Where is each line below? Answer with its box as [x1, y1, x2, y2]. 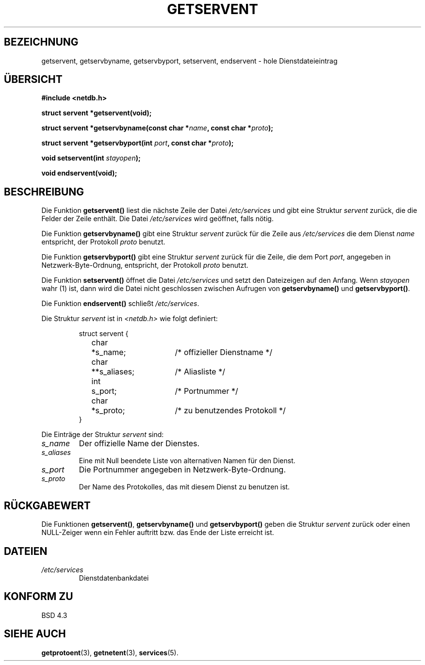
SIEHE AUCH [4, 628, 66, 640]
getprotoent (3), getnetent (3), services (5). [41, 648, 179, 657]
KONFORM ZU [4, 590, 73, 603]
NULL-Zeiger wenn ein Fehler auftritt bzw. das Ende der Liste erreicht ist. [41, 528, 274, 537]
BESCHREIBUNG [4, 185, 84, 198]
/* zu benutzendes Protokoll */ [175, 405, 286, 416]
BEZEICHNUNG [4, 36, 79, 49]
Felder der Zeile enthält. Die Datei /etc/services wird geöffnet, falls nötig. [41, 214, 274, 223]
